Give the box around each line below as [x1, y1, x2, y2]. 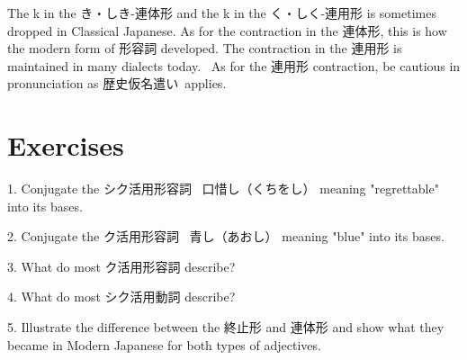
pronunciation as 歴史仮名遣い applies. [7, 74, 227, 93]
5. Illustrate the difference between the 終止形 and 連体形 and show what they [7, 318, 445, 337]
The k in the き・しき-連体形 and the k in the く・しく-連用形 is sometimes [7, 4, 436, 22]
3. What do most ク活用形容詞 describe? [7, 256, 236, 275]
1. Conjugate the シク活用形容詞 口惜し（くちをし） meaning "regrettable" [7, 179, 439, 198]
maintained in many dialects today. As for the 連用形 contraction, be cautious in [7, 56, 461, 75]
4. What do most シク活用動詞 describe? [7, 287, 236, 306]
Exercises [7, 127, 124, 164]
